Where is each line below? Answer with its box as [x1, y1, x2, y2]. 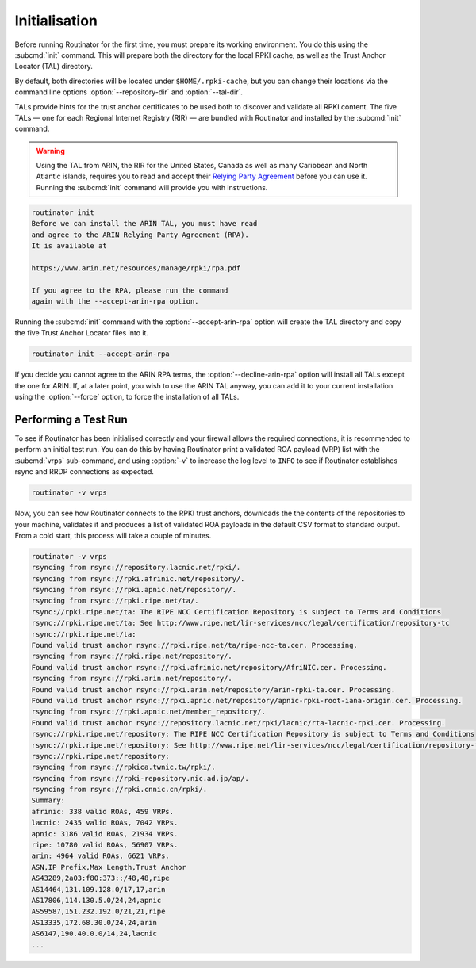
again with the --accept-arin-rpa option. [31, 297, 199, 305]
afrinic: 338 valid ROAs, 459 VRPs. [31, 807, 175, 816]
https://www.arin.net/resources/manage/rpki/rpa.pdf [31, 263, 241, 273]
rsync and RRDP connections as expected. [14, 467, 155, 476]
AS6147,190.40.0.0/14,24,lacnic [31, 929, 158, 939]
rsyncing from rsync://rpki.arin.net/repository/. [31, 674, 233, 683]
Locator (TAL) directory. [14, 62, 93, 71]
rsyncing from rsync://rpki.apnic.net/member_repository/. [31, 707, 266, 717]
